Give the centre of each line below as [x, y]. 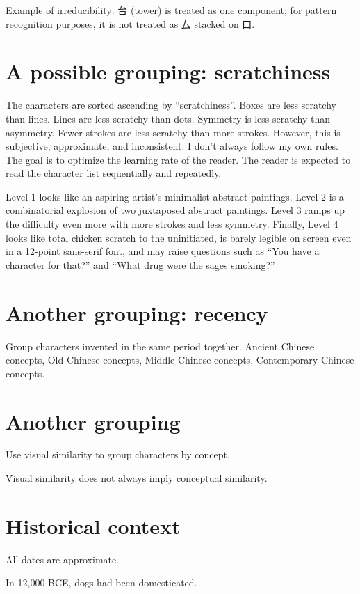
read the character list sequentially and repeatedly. [114, 173]
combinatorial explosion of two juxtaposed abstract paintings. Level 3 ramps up [175, 210]
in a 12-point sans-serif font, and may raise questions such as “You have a [163, 251]
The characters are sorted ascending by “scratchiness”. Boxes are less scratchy [171, 105]
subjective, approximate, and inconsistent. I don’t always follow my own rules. [172, 146]
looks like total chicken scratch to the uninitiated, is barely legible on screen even [179, 237]
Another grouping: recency [137, 312]
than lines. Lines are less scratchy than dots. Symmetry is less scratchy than [168, 118]
